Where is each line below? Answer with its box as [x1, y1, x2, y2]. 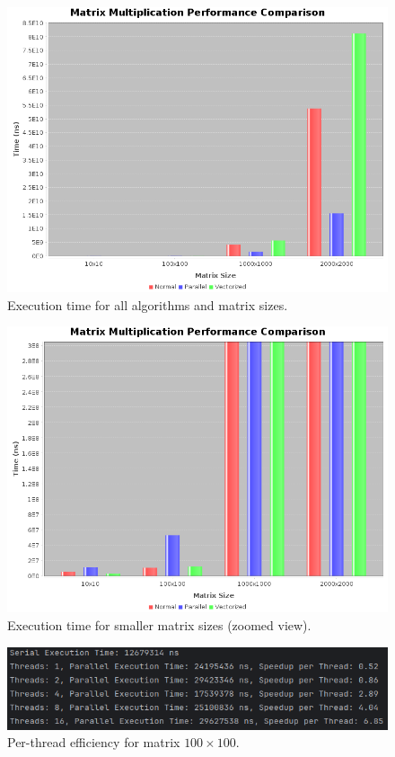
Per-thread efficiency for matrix [7, 733, 180, 752]
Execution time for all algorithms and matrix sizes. [7, 295, 288, 314]
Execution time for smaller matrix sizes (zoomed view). [7, 615, 312, 634]
